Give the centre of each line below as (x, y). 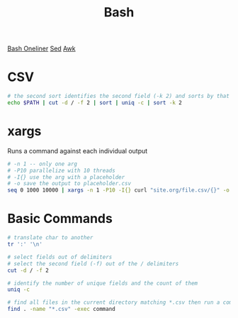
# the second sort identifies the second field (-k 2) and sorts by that (119, 97)
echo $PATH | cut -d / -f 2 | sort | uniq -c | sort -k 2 (95, 103)
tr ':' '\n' (25, 244)
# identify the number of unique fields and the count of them (103, 283)
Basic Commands (60, 219)
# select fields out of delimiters (60, 257)
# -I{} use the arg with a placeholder (66, 177)
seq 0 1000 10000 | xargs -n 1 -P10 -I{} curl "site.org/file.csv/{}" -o (119, 190)
